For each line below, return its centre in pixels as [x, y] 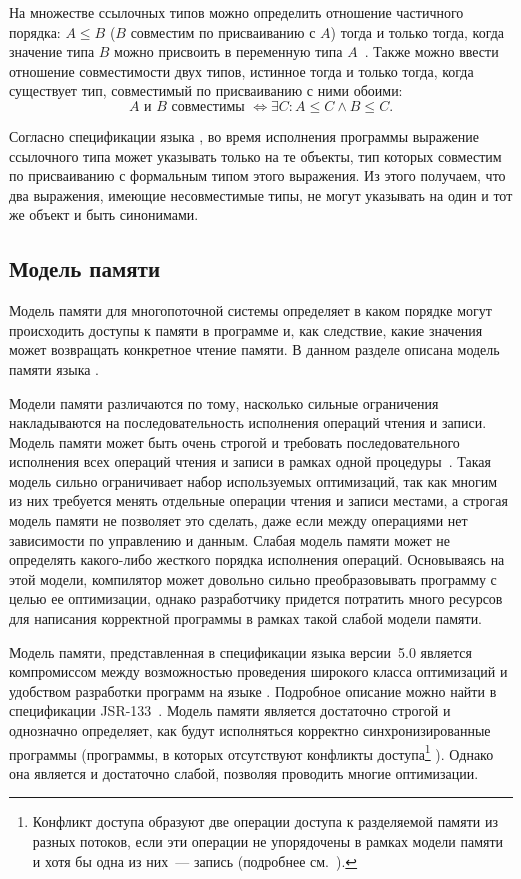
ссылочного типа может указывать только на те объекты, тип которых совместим [255, 155]
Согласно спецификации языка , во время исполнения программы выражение [244, 135]
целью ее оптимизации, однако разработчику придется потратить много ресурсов [256, 598]
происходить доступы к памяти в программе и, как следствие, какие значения [246, 329]
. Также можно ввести [431, 51]
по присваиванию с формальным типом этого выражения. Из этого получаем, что [257, 175]
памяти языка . [54, 368]
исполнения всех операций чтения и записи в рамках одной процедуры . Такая [250, 461]
